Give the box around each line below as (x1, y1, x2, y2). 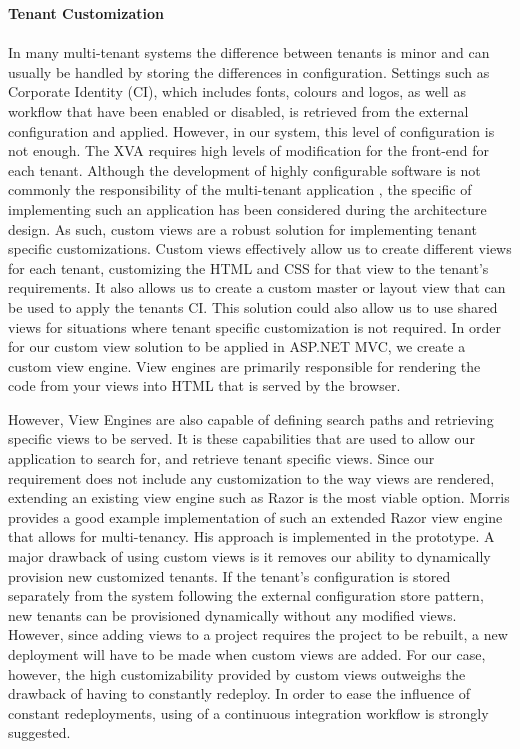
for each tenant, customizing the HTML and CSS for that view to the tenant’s (8, 257, 489, 278)
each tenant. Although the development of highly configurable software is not (8, 159, 481, 180)
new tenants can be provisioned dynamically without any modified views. (8, 604, 457, 625)
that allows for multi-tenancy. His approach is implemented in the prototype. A (8, 526, 495, 547)
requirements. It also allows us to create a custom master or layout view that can (8, 277, 506, 298)
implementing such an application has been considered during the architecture (8, 198, 487, 219)
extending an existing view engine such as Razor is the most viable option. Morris (8, 487, 510, 508)
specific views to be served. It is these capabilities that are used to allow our (8, 428, 475, 449)
